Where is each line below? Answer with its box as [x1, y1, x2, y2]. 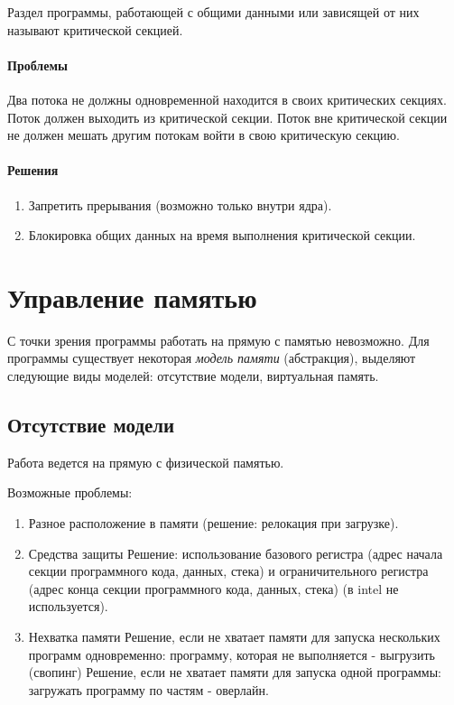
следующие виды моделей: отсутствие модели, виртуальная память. [7, 366, 379, 385]
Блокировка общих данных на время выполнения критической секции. [28, 226, 416, 245]
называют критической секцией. [7, 20, 183, 39]
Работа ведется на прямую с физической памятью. [7, 452, 284, 471]
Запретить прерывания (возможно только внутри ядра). [28, 195, 332, 214]
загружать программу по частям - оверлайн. [28, 680, 269, 699]
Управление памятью [7, 278, 257, 315]
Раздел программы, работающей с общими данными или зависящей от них [7, 3, 420, 21]
